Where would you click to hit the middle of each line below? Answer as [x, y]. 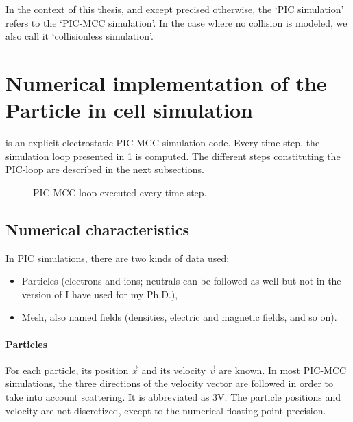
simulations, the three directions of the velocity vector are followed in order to [170, 383]
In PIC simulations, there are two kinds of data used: [118, 258]
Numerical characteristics [98, 229]
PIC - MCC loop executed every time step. [120, 192]
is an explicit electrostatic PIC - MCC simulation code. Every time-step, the [163, 143]
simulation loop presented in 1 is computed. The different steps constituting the [173, 156]
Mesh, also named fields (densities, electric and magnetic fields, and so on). [179, 317]
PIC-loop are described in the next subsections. [105, 169]
